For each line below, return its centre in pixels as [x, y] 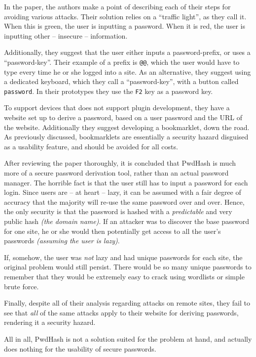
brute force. [21, 286]
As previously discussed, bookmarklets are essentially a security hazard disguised [126, 137]
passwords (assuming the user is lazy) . [62, 241]
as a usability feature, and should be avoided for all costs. [91, 146]
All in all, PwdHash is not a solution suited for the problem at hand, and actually [128, 338]
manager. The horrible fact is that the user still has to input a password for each [126, 182]
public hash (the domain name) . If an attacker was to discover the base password [127, 221]
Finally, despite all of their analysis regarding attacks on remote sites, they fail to [127, 303]
